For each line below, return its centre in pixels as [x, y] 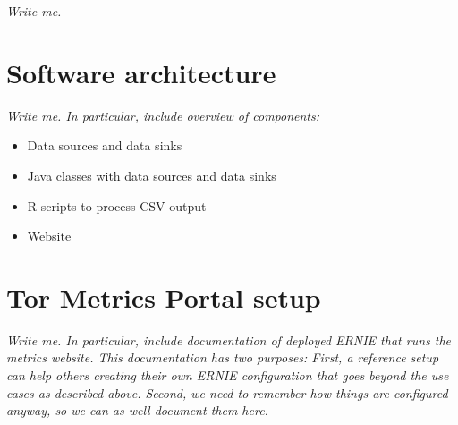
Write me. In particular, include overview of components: [163, 115]
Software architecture [141, 72]
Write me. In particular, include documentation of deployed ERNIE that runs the [229, 340]
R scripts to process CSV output [117, 205]
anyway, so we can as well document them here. [137, 410]
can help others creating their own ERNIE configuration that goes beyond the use [228, 375]
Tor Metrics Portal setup [164, 297]
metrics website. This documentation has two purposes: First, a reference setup [223, 357]
